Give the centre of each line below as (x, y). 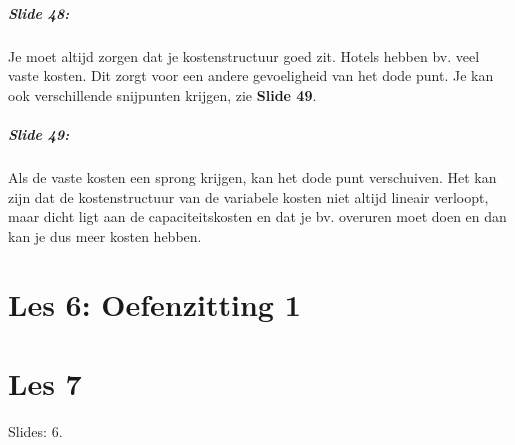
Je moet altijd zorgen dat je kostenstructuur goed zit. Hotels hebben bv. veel (244, 55)
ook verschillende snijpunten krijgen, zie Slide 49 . (162, 94)
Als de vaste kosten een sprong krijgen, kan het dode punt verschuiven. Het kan (252, 176)
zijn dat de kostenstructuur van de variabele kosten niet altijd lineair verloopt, (248, 196)
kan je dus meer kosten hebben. (105, 235)
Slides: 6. (35, 430)
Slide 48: (39, 12)
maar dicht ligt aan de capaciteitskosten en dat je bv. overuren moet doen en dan (257, 216)
